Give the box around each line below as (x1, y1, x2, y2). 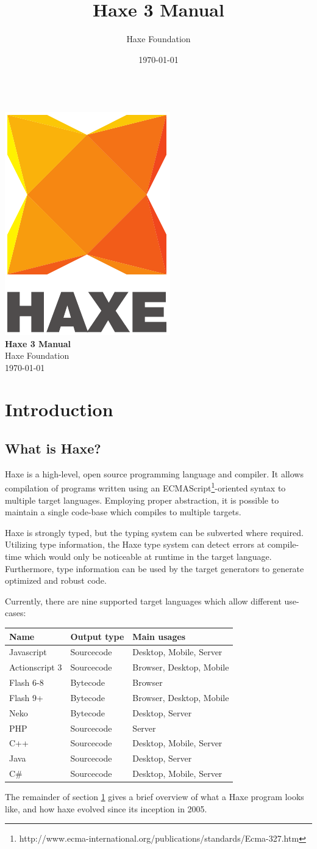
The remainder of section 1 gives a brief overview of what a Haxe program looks (5, 790, 304, 803)
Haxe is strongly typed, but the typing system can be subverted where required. (5, 526, 304, 538)
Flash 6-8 (9, 676, 44, 689)
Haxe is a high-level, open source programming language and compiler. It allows (5, 467, 304, 480)
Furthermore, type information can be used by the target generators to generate (5, 562, 304, 575)
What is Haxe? (5, 439, 101, 458)
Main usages (132, 630, 186, 642)
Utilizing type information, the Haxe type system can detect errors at (5, 538, 265, 551)
